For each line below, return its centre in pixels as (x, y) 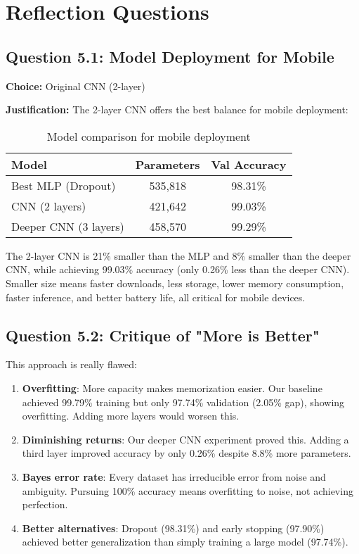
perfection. (45, 504)
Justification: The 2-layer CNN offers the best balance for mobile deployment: (177, 109)
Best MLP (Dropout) (64, 185)
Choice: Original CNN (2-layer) (76, 86)
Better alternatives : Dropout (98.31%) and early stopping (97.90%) (173, 528)
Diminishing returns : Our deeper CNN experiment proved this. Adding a (185, 439)
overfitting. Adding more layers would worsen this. (131, 416)
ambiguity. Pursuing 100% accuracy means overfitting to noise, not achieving (188, 490)
